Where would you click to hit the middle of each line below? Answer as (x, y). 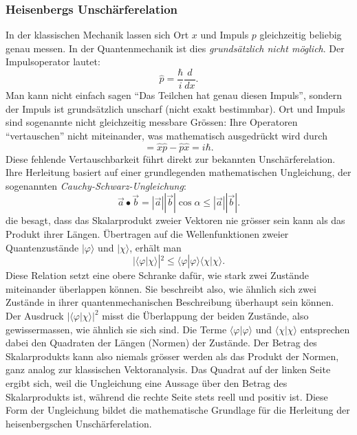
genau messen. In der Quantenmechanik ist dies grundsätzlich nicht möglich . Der (175, 48)
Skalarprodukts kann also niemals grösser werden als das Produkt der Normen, (172, 356)
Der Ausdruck (35, 315)
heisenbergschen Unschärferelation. (79, 423)
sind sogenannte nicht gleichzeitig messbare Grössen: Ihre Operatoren (152, 122)
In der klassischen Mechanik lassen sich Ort (97, 35)
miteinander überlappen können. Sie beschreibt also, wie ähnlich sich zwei (161, 288)
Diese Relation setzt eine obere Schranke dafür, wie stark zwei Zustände (158, 275)
